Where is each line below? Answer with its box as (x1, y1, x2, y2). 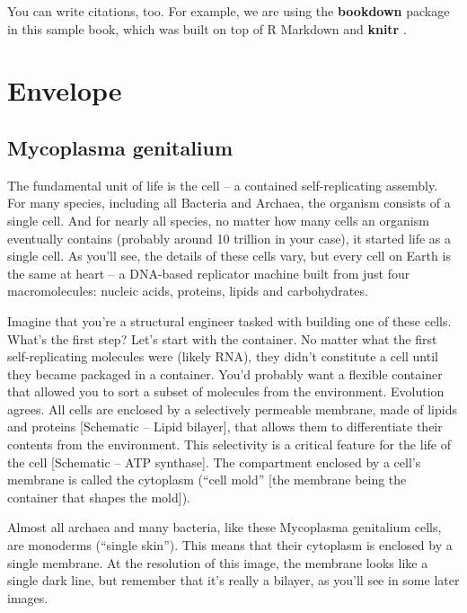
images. (7, 588, 48, 607)
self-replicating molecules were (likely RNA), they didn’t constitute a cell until (7, 347, 438, 366)
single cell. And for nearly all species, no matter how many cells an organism (7, 210, 429, 229)
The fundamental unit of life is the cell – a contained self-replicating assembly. (7, 175, 438, 194)
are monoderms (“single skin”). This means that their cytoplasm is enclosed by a (7, 536, 453, 555)
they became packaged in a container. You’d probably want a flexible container (7, 364, 443, 383)
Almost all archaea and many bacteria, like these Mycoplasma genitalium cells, (7, 518, 442, 537)
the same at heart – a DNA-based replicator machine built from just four (7, 263, 410, 282)
